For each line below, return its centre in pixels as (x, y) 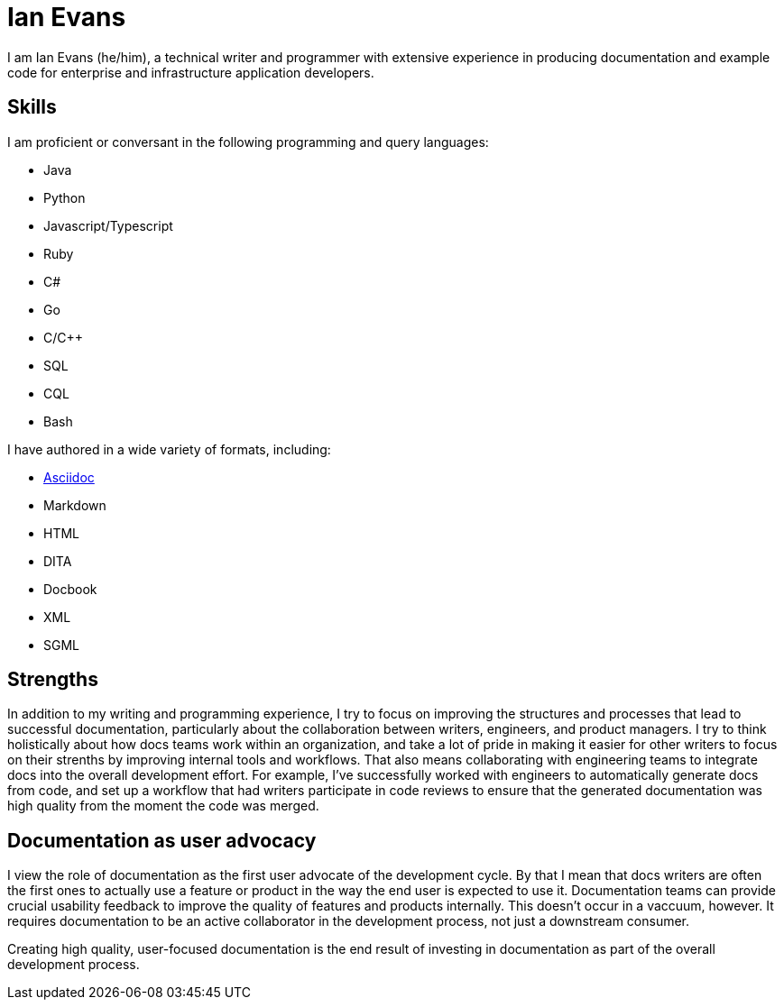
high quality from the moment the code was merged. (163, 806)
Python (65, 197)
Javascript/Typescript (108, 225)
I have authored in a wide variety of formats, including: (169, 449)
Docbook (70, 589)
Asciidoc (69, 477)
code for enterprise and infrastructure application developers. (191, 72)
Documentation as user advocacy (162, 840)
